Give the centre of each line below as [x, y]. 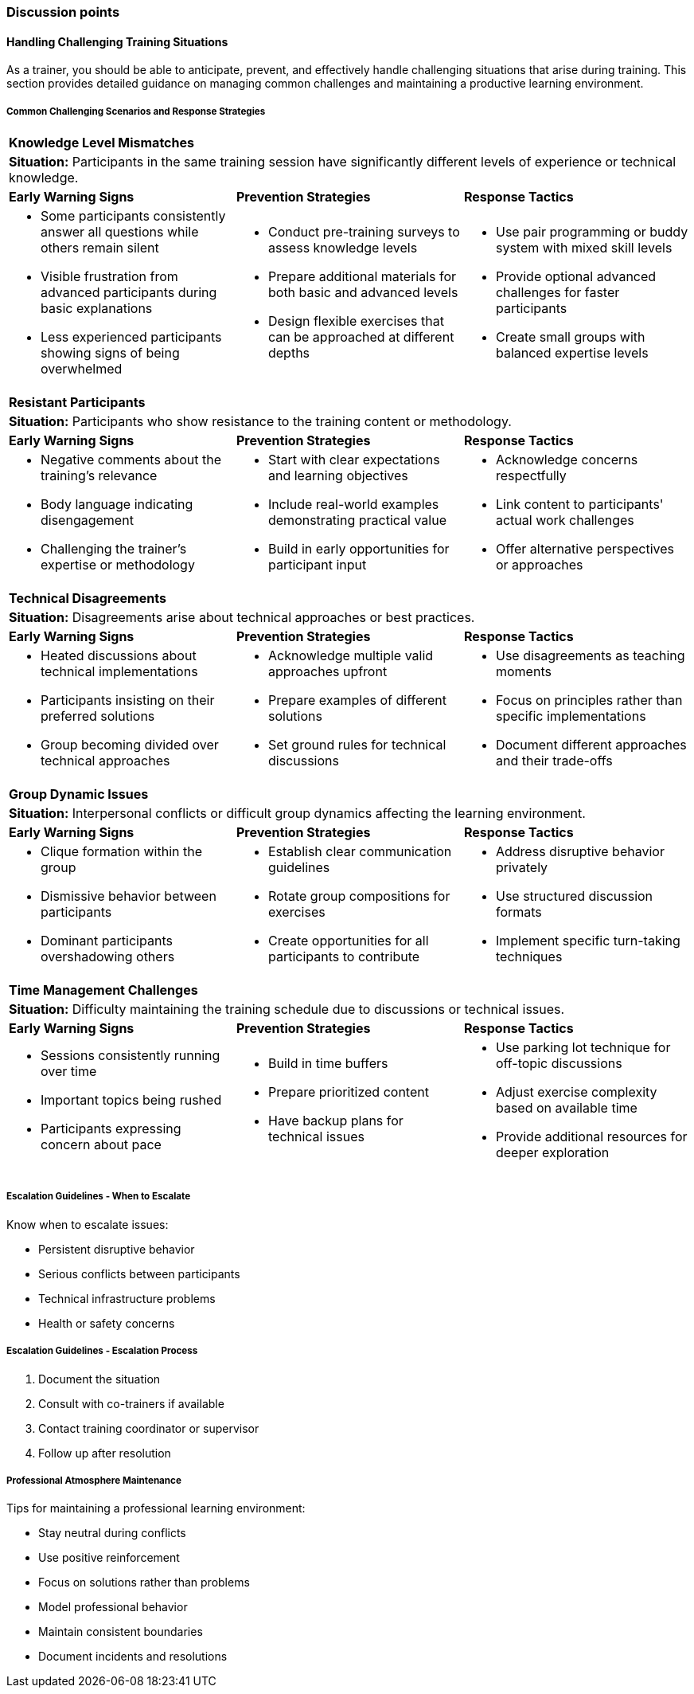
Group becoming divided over [130, 745]
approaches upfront [328, 671]
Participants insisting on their [128, 700]
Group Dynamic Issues [79, 794]
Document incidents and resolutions [133, 1657]
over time [69, 1071]
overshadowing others [108, 957]
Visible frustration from [109, 276]
